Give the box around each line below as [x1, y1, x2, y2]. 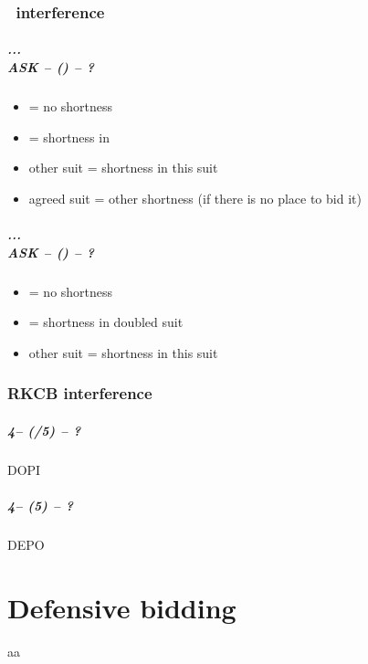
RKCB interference [7, 382, 152, 405]
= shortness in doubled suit [28, 312, 184, 332]
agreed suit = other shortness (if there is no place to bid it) [28, 188, 362, 207]
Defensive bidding [7, 588, 237, 626]
